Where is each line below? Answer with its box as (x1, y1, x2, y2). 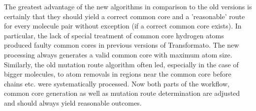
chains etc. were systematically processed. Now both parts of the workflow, (4, 78, 229, 88)
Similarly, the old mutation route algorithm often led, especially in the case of (4, 59, 239, 69)
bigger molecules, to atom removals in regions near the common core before (4, 69, 231, 79)
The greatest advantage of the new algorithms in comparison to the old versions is (4, 1, 252, 11)
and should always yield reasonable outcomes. (4, 97, 142, 108)
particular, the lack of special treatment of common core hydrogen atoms (4, 30, 224, 40)
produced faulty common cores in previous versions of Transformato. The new (4, 40, 239, 50)
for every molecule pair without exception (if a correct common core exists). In (4, 21, 242, 31)
